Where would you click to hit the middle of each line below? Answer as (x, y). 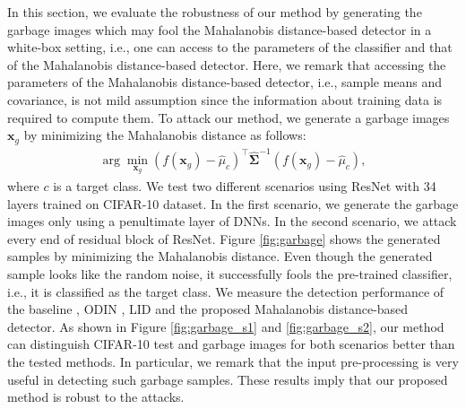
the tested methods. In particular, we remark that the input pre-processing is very (233, 361)
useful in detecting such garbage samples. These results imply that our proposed (228, 379)
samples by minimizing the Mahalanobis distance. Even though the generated (220, 256)
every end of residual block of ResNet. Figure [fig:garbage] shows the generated (224, 238)
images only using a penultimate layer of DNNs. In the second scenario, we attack (232, 221)
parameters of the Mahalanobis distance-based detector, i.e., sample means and (225, 82)
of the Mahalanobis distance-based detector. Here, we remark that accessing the (227, 64)
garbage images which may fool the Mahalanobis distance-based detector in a (220, 29)
